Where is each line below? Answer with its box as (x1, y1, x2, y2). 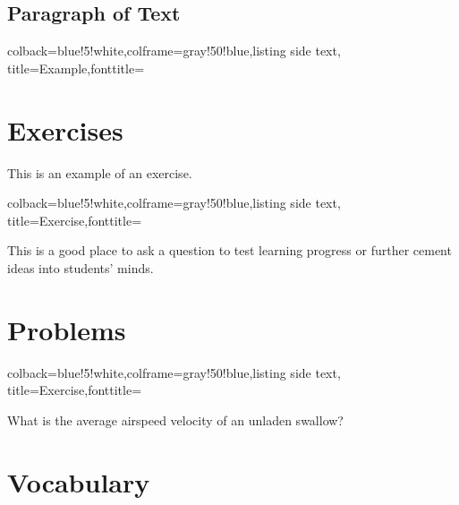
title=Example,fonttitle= (7, 58, 145, 77)
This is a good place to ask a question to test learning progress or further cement (7, 241, 452, 260)
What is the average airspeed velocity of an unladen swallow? (7, 410, 344, 429)
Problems (7, 311, 126, 347)
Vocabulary (7, 463, 150, 500)
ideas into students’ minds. (7, 258, 154, 277)
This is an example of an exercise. (7, 163, 192, 182)
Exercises (7, 111, 123, 148)
